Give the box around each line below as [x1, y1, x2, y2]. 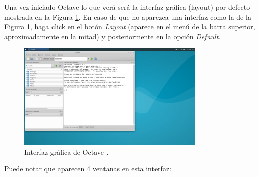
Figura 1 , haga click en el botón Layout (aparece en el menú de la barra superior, [4, 21, 255, 32]
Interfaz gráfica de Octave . [24, 146, 109, 157]
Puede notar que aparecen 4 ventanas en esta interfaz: [4, 163, 172, 174]
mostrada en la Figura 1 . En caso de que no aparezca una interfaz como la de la [4, 11, 251, 22]
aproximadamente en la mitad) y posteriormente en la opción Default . [4, 31, 221, 41]
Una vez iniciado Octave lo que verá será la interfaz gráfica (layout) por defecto [4, 2, 250, 12]
